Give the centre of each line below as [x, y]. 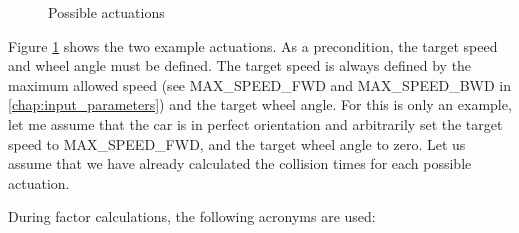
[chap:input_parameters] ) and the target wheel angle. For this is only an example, [260, 104]
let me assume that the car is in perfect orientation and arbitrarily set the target [255, 123]
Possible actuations [106, 12]
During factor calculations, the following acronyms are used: [192, 216]
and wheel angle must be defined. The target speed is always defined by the [240, 65]
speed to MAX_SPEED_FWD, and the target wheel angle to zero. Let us [237, 143]
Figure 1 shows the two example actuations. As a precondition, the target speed [253, 45]
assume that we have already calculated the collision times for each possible [240, 163]
